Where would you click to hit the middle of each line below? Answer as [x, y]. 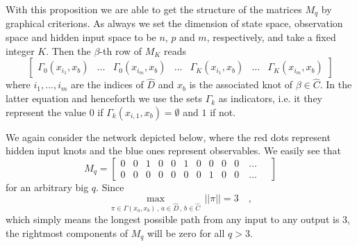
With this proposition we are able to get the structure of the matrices [154, 9]
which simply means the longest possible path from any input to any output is [173, 219]
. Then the [68, 50]
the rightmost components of [67, 232]
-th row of [121, 50]
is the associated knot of [241, 84]
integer [20, 50]
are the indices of [107, 84]
